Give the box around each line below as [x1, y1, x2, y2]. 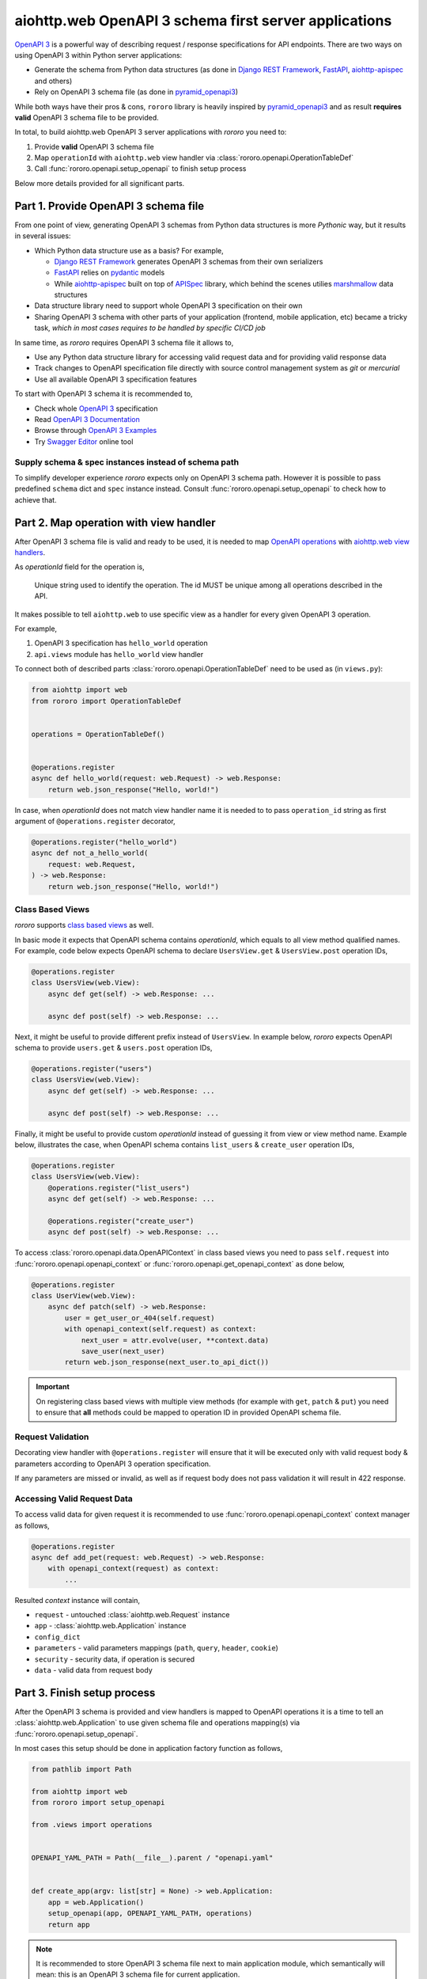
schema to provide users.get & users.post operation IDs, [14, 1043, 213, 1052]
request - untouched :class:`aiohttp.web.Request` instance [34, 1610, 230, 1620]
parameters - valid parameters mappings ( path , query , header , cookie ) [34, 1643, 278, 1653]
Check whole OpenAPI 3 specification [34, 404, 158, 413]
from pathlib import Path [31, 1765, 132, 1774]
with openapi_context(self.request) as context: [64, 1324, 257, 1334]
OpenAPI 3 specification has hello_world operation [34, 638, 209, 648]
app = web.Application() [47, 1897, 145, 1907]
